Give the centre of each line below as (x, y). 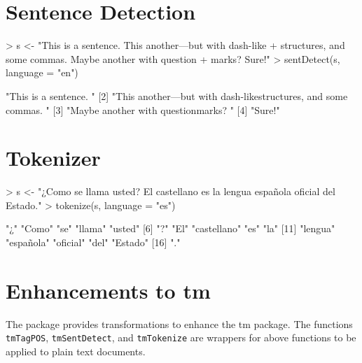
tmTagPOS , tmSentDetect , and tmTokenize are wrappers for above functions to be (181, 337)
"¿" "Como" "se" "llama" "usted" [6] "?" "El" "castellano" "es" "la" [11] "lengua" (170, 228)
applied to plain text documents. (76, 351)
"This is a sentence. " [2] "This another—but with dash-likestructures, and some (177, 95)
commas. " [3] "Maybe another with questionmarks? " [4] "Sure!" (143, 109)
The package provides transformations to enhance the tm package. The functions (179, 323)
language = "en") (42, 72)
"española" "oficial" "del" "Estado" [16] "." (93, 242)
